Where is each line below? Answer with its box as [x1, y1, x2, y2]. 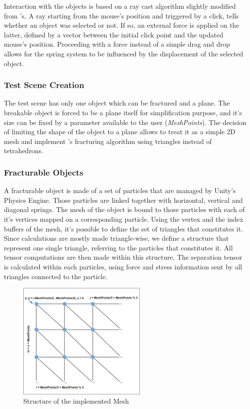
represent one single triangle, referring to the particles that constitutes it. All [4, 242, 233, 252]
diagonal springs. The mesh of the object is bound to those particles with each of [4, 204, 245, 214]
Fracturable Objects [4, 166, 83, 178]
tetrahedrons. [4, 145, 44, 156]
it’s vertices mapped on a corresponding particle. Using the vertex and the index [4, 213, 244, 224]
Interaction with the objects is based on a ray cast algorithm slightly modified [4, 1, 236, 11]
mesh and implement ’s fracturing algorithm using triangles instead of [4, 136, 212, 146]
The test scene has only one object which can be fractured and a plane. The [4, 98, 230, 108]
